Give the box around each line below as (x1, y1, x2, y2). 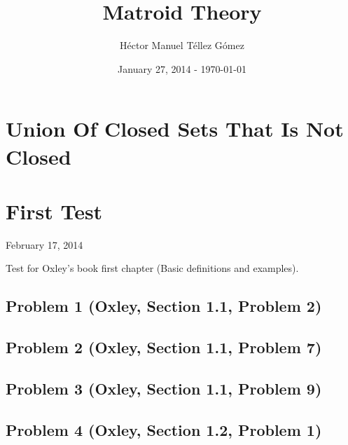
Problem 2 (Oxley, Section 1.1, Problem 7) (6, 336, 322, 358)
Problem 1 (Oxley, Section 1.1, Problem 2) (6, 295, 322, 317)
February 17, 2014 (6, 237, 83, 252)
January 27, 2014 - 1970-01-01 (118, 61, 246, 76)
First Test (6, 196, 103, 225)
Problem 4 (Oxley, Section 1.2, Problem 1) (6, 418, 322, 440)
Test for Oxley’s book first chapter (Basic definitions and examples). (6, 261, 299, 275)
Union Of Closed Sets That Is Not (6, 114, 344, 143)
